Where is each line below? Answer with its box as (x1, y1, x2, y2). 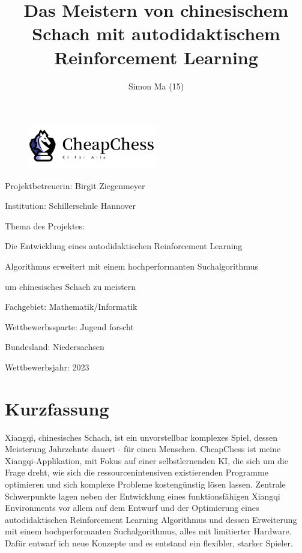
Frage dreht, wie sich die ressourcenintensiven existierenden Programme (5, 466, 268, 479)
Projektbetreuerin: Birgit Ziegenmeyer (5, 179, 145, 192)
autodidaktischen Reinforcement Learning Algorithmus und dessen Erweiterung (5, 513, 297, 525)
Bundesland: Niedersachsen (5, 340, 104, 353)
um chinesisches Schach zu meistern (5, 280, 136, 292)
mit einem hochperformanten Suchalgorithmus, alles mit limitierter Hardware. (5, 525, 292, 537)
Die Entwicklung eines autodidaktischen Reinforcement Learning (5, 240, 243, 252)
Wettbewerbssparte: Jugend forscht (5, 320, 134, 333)
